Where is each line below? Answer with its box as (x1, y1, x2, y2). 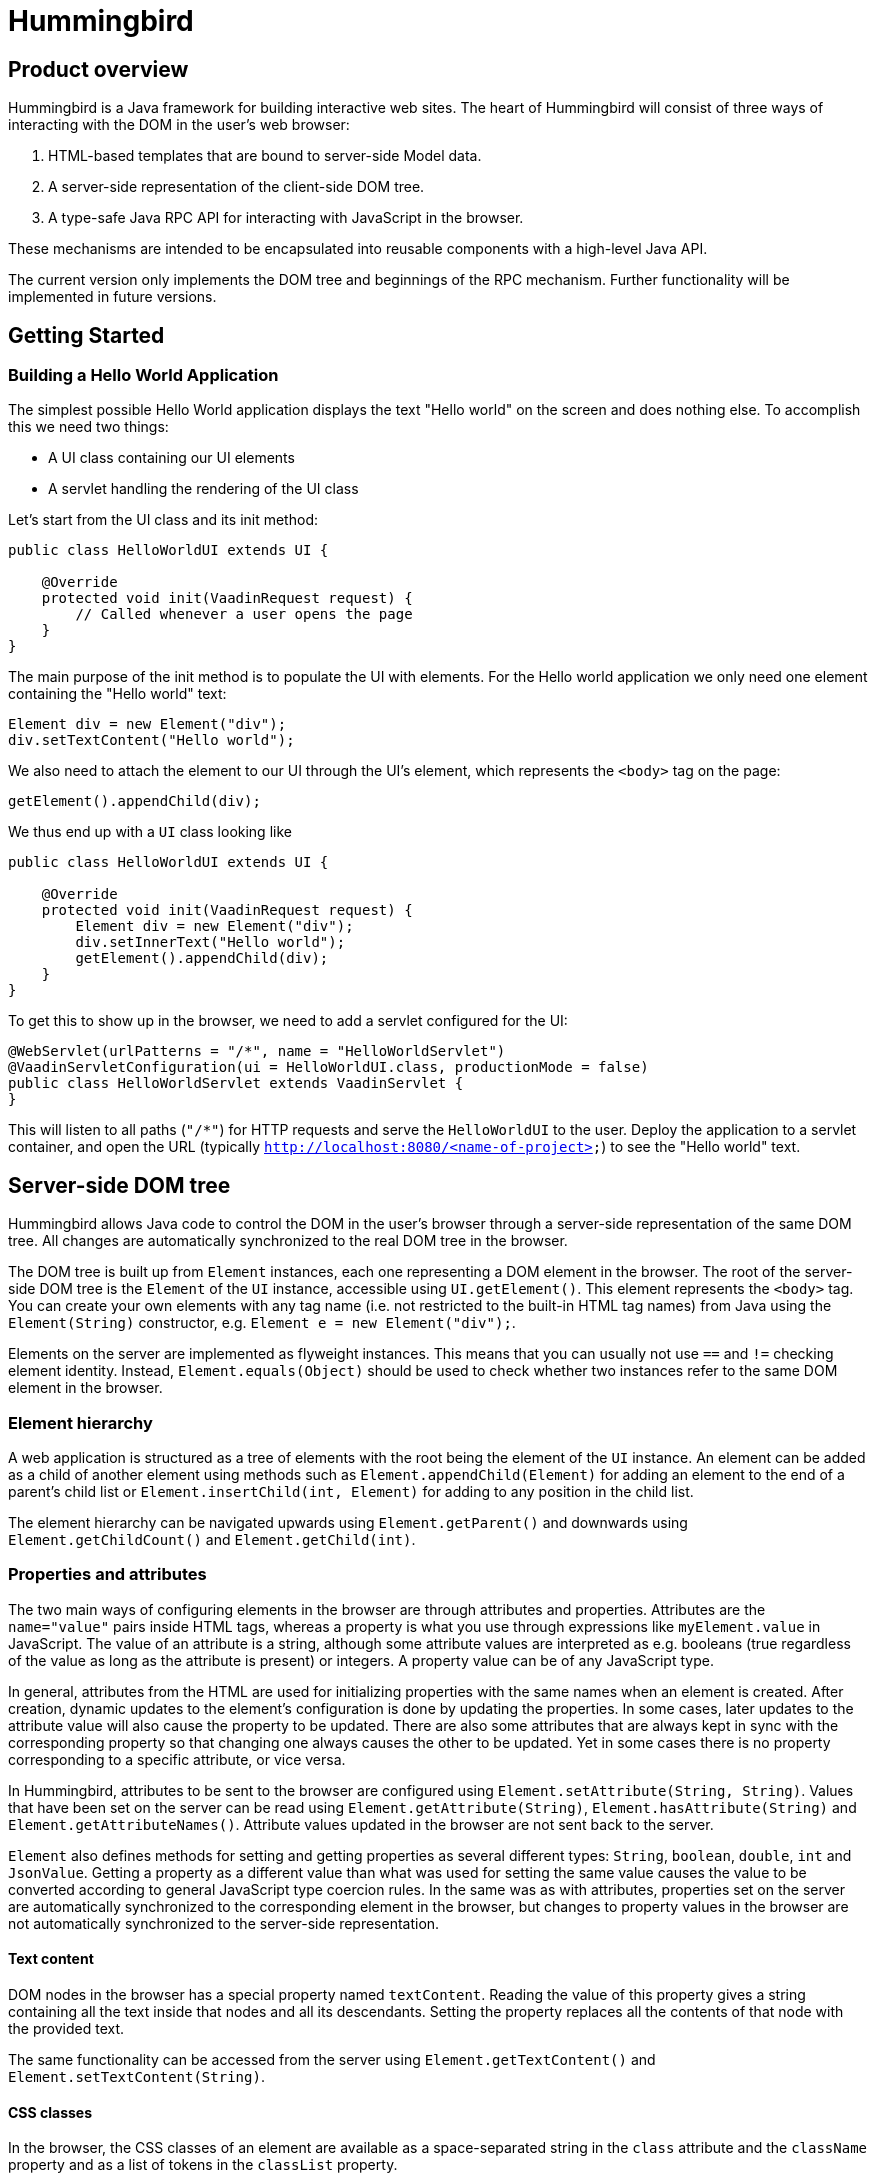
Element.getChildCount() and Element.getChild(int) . (8, 1530, 416, 1548)
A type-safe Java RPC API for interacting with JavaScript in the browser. (48, 209, 524, 227)
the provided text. (8, 2019, 125, 2037)
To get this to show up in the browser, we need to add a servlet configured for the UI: (8, 1012, 568, 1030)
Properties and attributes (8, 1564, 207, 1585)
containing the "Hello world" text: (8, 685, 227, 703)
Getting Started (8, 322, 165, 348)
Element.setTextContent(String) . (8, 2067, 265, 2085)
